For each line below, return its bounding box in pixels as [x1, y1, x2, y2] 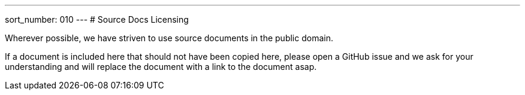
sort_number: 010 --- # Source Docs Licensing [5, 14, 189, 24]
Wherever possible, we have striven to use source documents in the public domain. [5, 33, 333, 43]
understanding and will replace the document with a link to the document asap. [5, 62, 317, 72]
